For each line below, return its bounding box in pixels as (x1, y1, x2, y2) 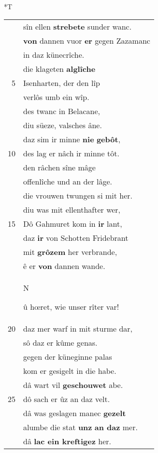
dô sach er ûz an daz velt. (23, 393, 110, 404)
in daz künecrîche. (23, 49, 85, 60)
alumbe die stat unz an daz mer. (23, 421, 138, 433)
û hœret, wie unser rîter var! (23, 301, 119, 312)
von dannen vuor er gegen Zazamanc (23, 34, 150, 46)
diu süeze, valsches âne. (23, 119, 102, 131)
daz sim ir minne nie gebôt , (23, 133, 121, 145)
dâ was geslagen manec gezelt (23, 407, 126, 419)
